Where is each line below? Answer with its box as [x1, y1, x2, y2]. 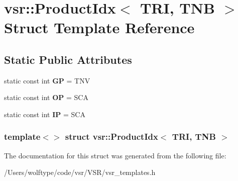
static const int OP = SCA [4, 92, 88, 103]
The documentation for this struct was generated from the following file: [4, 150, 226, 160]
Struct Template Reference [4, 17, 195, 38]
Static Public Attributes [4, 51, 132, 67]
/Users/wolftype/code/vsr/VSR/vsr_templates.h [4, 167, 156, 177]
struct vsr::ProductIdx [65, 130, 158, 143]
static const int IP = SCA [4, 109, 85, 119]
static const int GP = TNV [4, 75, 90, 85]
